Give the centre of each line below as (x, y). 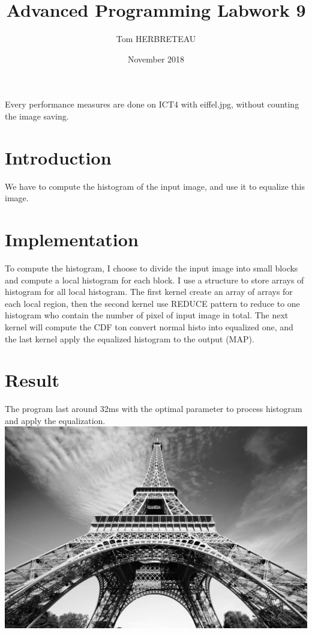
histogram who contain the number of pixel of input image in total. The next (147, 315)
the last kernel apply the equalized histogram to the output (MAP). (130, 338)
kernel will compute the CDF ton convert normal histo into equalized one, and (149, 326)
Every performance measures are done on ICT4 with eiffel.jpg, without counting (152, 104)
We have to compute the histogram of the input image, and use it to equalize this (155, 186)
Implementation (72, 239)
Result (32, 380)
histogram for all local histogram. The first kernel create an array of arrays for (149, 292)
